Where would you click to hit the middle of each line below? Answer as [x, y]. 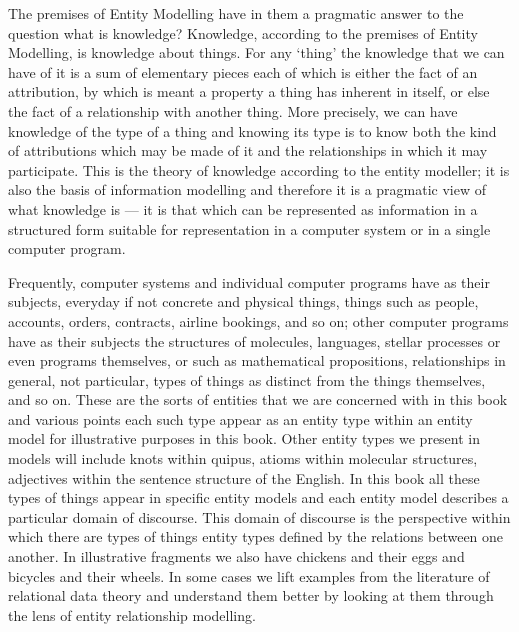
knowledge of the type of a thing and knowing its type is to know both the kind [252, 130]
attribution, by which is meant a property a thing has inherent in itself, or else [249, 91]
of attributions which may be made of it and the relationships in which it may [248, 150]
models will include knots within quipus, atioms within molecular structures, [243, 458]
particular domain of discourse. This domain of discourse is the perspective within [259, 516]
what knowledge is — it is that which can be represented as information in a [243, 208]
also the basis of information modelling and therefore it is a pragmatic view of [247, 189]
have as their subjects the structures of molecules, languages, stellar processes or [254, 340]
